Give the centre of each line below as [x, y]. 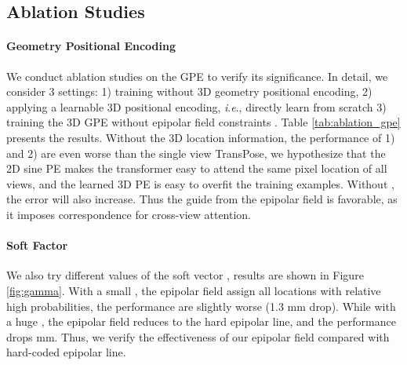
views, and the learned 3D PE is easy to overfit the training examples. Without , [200, 183]
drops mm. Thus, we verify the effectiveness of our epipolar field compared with [198, 336]
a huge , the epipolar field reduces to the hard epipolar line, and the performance [201, 321]
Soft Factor [37, 245]
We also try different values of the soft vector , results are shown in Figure [185, 275]
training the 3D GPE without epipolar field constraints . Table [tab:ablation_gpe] [203, 122]
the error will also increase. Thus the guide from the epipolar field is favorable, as [202, 199]
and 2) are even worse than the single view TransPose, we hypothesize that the [196, 153]
